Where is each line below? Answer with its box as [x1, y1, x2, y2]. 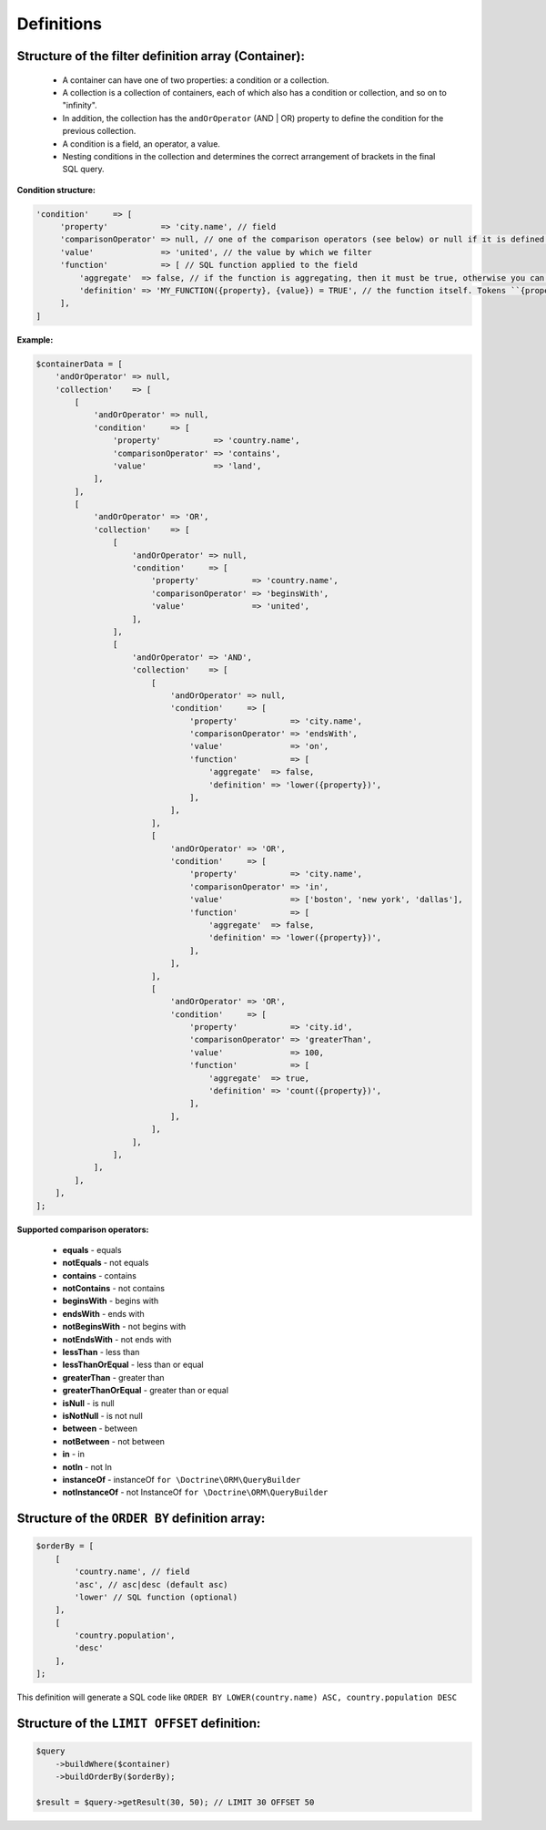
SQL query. [62, 164, 105, 175]
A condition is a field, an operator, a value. [62, 138, 220, 149]
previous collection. [62, 126, 136, 137]
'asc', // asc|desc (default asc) [74, 1579, 228, 1589]
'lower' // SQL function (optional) [74, 1591, 238, 1602]
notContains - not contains [62, 1283, 166, 1294]
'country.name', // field [74, 1567, 190, 1577]
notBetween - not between [62, 1435, 166, 1446]
